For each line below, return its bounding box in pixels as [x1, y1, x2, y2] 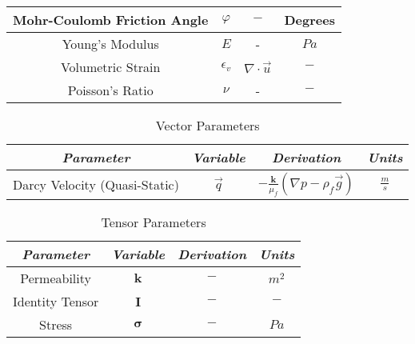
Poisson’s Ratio [67, 81, 154, 99]
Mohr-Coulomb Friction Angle [13, 10, 209, 29]
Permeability [20, 269, 91, 287]
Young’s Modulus [62, 34, 159, 53]
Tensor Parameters [101, 213, 206, 231]
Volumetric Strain [60, 58, 161, 76]
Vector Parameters [155, 116, 260, 134]
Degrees [284, 10, 335, 29]
